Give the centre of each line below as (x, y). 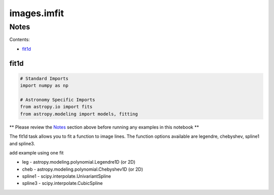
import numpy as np (44, 86)
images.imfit (37, 13)
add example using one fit (37, 152)
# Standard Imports (44, 78)
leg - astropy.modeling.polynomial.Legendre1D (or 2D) (79, 162)
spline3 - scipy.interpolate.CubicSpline (62, 183)
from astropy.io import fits (56, 107)
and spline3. (22, 143)
